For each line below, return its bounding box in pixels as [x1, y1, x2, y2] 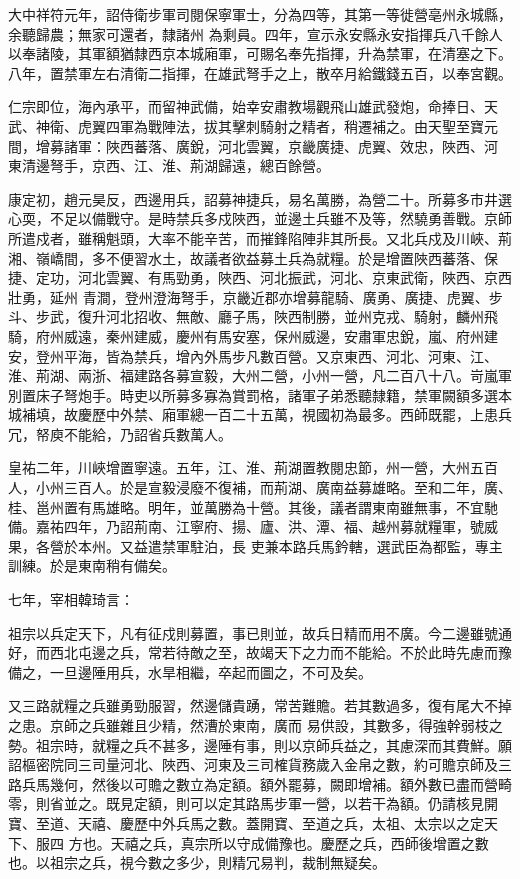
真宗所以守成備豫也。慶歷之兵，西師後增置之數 [180, 832, 489, 853]
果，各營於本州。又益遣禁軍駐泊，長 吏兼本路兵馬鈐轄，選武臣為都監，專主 [8, 535, 503, 556]
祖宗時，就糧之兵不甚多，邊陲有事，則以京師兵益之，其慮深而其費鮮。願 [35, 734, 512, 755]
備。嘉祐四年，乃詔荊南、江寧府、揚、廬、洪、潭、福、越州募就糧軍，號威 [8, 516, 498, 537]
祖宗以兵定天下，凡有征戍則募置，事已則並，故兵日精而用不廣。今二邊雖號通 [8, 622, 512, 643]
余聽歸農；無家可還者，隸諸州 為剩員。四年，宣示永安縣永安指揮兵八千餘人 [8, 23, 503, 44]
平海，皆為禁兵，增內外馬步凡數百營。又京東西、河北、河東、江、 [63, 345, 498, 366]
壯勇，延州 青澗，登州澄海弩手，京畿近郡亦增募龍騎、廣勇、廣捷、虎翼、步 [8, 286, 503, 307]
